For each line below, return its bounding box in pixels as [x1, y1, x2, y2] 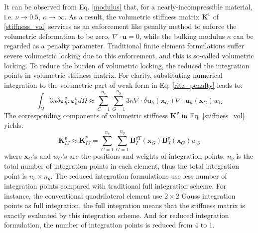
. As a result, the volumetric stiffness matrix [64, 11, 200, 21]
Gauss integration [181, 190, 236, 201]
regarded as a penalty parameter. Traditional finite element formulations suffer [4, 40, 244, 51]
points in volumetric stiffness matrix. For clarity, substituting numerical [4, 70, 223, 80]
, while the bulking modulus [139, 30, 225, 41]
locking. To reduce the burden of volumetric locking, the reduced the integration [4, 60, 250, 70]
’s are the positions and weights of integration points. [62, 150, 225, 161]
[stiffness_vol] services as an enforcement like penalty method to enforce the [4, 21, 237, 31]
